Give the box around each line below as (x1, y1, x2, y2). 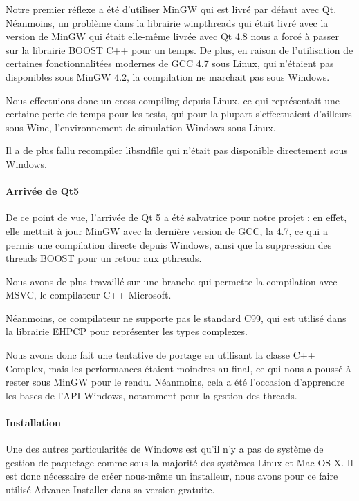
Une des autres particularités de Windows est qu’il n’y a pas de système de (6, 442, 324, 456)
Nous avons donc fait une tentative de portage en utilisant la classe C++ (6, 348, 315, 362)
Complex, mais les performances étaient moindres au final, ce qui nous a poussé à (6, 361, 351, 375)
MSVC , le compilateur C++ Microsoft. (6, 287, 172, 302)
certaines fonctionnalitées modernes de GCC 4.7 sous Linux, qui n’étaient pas (6, 56, 334, 70)
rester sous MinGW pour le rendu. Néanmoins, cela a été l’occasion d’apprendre (6, 375, 345, 389)
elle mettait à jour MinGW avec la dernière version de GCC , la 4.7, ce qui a (6, 223, 328, 238)
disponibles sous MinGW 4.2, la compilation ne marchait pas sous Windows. (6, 69, 330, 84)
